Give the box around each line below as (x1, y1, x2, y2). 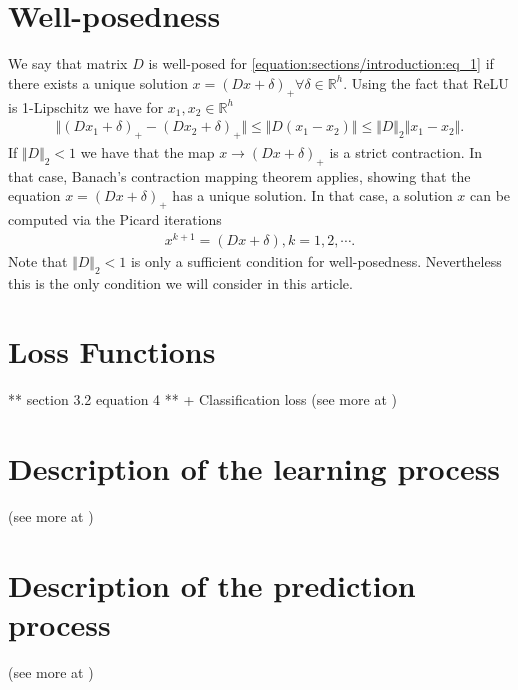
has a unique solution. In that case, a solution (172, 185, 453, 206)
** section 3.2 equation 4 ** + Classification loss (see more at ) (8, 389, 397, 410)
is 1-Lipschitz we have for (8, 96, 164, 117)
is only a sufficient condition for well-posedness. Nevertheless (130, 250, 502, 271)
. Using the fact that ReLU (343, 72, 509, 93)
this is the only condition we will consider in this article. (8, 272, 353, 293)
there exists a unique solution (8, 72, 188, 93)
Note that (8, 250, 68, 271)
